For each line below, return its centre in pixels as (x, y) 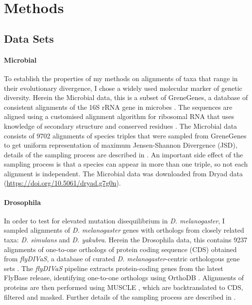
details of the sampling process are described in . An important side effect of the (124, 154)
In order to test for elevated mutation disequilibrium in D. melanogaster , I (114, 220)
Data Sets (29, 38)
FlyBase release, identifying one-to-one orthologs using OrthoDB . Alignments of (124, 278)
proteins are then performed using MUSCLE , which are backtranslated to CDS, (124, 287)
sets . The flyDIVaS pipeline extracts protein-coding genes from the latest (114, 268)
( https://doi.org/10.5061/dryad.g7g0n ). (62, 183)
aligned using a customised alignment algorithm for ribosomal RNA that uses (119, 116)
